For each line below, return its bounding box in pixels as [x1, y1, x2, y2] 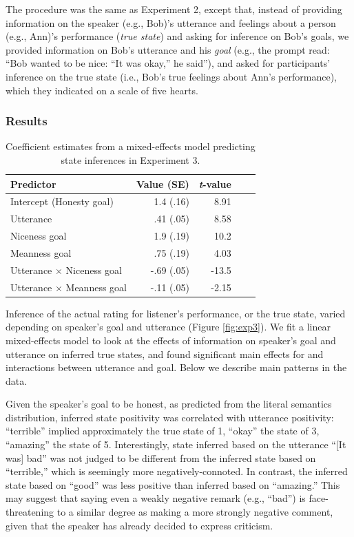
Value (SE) [136, 176, 189, 191]
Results [6, 112, 48, 129]
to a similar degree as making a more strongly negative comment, [56, 505, 333, 519]
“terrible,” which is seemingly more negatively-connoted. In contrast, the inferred [6, 464, 348, 478]
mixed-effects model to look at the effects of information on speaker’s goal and [6, 333, 336, 347]
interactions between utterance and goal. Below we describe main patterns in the [6, 360, 347, 375]
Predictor [10, 176, 56, 191]
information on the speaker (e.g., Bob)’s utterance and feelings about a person [6, 15, 336, 30]
